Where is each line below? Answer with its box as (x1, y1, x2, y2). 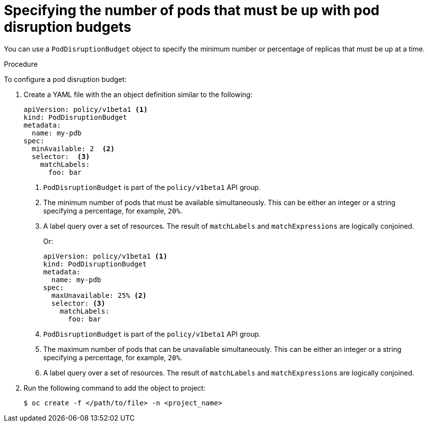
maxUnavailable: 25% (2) (51, 291, 147, 299)
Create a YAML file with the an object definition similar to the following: (24, 90, 253, 99)
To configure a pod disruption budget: (4, 75, 127, 83)
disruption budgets (4, 19, 132, 35)
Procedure (4, 59, 38, 68)
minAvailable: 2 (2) (31, 144, 115, 153)
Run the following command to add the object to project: (24, 383, 206, 392)
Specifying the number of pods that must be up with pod (4, 2, 380, 19)
